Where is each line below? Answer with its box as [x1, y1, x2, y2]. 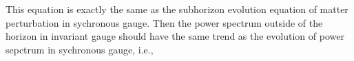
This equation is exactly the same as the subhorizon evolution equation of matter [6, 2, 348, 16]
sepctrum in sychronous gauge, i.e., [6, 42, 154, 56]
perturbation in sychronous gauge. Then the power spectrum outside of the [6, 15, 323, 29]
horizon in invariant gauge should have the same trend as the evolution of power [6, 29, 344, 43]
